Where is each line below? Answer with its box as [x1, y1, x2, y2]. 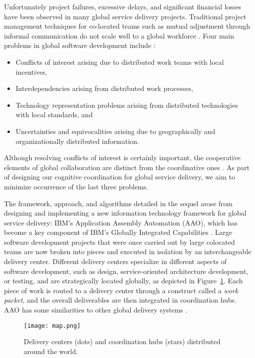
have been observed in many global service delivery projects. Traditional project [4, 11, 247, 21]
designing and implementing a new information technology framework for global [4, 208, 247, 218]
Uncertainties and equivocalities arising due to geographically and [15, 126, 215, 136]
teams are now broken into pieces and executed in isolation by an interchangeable [4, 246, 252, 257]
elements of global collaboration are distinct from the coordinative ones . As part [4, 162, 250, 172]
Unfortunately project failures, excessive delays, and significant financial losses [4, 1, 242, 11]
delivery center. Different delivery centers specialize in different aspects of [4, 256, 227, 267]
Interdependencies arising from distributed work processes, [15, 83, 193, 93]
